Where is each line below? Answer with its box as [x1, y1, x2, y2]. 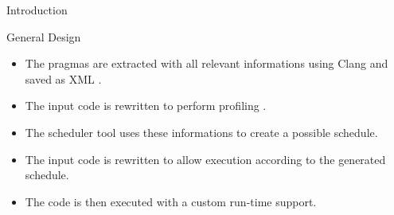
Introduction [6, 2, 68, 18]
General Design [6, 28, 81, 45]
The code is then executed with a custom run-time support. [25, 193, 317, 209]
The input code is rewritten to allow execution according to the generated [25, 150, 386, 167]
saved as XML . [25, 70, 102, 87]
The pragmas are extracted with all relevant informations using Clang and [25, 55, 388, 72]
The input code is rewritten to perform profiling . [25, 97, 267, 114]
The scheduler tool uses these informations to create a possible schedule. [25, 123, 378, 140]
